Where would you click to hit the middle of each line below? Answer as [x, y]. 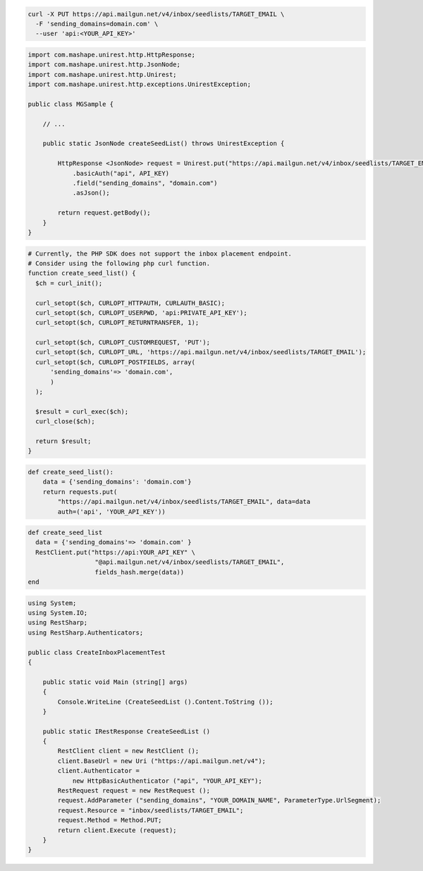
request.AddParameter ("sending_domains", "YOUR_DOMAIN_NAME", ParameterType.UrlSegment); [219, 800]
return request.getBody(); [104, 213]
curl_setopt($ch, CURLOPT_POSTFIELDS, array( [115, 362]
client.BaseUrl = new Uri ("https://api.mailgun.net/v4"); [162, 761]
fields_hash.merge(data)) [140, 572]
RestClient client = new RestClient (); [128, 751]
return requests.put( [80, 492]
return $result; [63, 441]
